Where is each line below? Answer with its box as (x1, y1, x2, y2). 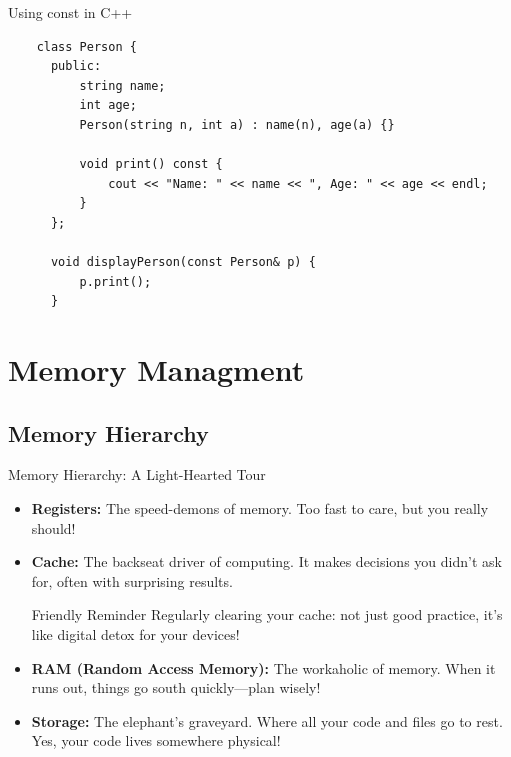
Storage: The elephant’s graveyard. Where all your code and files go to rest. (31, 710, 503, 731)
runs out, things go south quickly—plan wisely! (31, 677, 321, 698)
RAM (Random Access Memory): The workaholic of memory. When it (31, 657, 496, 678)
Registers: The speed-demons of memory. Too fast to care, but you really (31, 498, 489, 519)
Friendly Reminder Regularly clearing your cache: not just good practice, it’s (31, 604, 503, 625)
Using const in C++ (8, 2, 133, 22)
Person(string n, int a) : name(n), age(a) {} (79, 117, 395, 132)
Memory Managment (8, 349, 305, 390)
